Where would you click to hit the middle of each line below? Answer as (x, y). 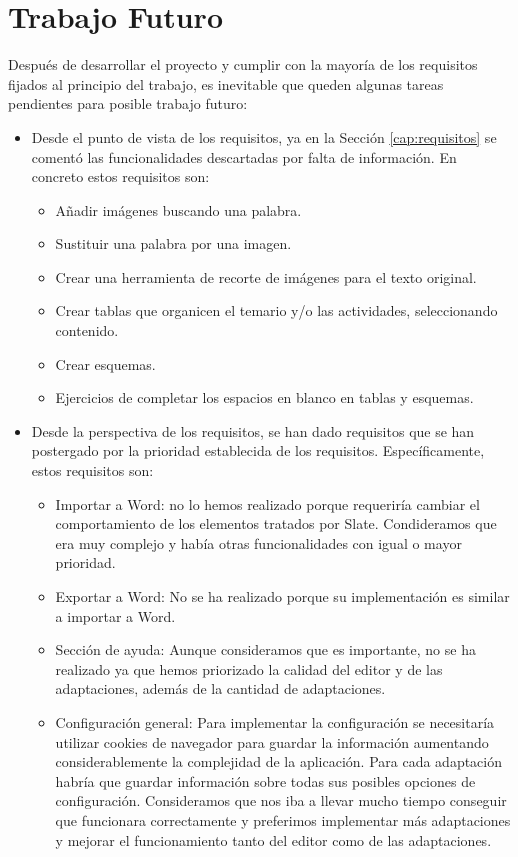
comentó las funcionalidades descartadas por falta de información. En (244, 156)
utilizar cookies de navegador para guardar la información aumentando (272, 741)
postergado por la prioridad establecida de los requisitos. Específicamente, (258, 450)
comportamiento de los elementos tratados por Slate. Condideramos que (276, 523)
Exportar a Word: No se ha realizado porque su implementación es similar (282, 596)
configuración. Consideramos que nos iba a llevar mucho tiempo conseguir (281, 800)
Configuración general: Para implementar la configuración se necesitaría (275, 721)
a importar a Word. (115, 615)
